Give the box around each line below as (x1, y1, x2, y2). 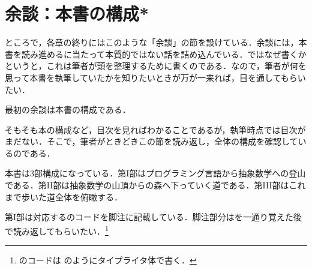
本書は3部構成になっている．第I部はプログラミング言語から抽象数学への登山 (5, 167, 306, 179)
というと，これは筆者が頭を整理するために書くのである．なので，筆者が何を (5, 59, 307, 72)
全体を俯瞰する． (55, 190, 122, 203)
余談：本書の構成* (5, 1, 149, 26)
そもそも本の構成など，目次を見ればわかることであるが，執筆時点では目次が (5, 123, 306, 136)
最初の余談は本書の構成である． (5, 103, 131, 116)
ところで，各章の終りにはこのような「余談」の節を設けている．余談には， (5, 36, 299, 49)
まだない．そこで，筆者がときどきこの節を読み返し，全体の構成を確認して (5, 135, 298, 148)
